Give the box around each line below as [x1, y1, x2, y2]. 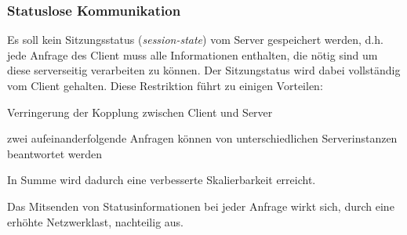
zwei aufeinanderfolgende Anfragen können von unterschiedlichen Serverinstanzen [7, 130, 398, 146]
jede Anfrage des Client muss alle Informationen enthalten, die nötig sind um [7, 46, 378, 63]
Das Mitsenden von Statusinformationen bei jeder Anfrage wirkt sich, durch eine [7, 197, 394, 214]
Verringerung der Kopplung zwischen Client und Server [7, 103, 273, 120]
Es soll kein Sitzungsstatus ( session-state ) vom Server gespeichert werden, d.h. [7, 31, 383, 48]
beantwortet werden [7, 145, 103, 161]
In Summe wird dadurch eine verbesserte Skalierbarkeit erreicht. [7, 172, 316, 188]
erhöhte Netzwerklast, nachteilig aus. [7, 213, 184, 230]
